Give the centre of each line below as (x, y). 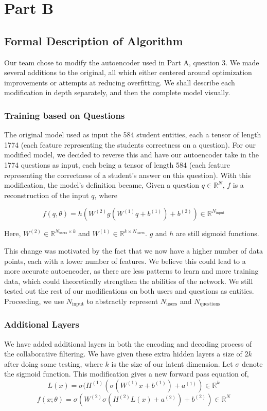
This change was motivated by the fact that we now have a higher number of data (134, 250)
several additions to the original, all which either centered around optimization (128, 72)
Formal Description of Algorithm (94, 40)
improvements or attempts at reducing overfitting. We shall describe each (120, 82)
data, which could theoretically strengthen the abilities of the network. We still (129, 281)
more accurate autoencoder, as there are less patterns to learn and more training (131, 271)
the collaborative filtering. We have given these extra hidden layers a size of (123, 354)
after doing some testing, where (54, 363)
